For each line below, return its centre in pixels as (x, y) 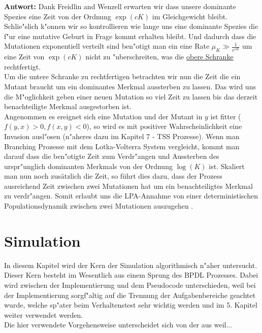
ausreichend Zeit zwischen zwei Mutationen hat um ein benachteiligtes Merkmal (128, 186)
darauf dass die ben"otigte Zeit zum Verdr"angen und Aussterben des (112, 156)
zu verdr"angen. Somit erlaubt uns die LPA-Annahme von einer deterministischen (131, 196)
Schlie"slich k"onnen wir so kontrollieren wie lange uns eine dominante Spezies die (131, 26)
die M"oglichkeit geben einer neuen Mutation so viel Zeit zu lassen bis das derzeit (131, 96)
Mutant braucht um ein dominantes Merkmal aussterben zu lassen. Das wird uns (130, 86)
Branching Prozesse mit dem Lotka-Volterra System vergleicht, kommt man (122, 146)
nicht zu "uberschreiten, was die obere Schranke (159, 57)
